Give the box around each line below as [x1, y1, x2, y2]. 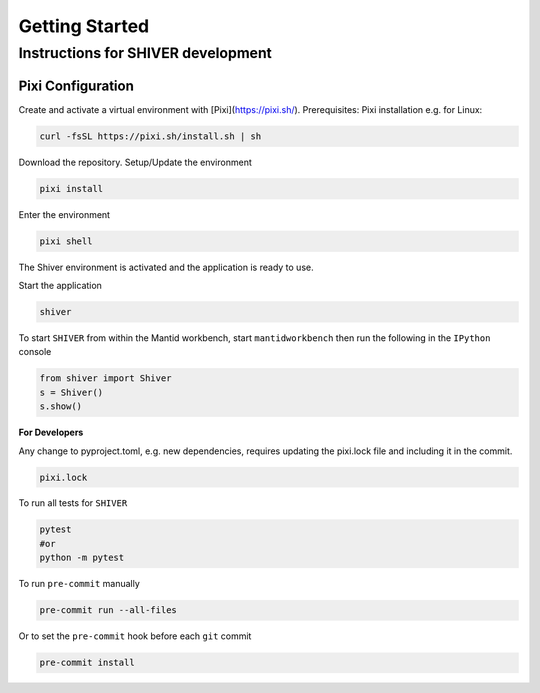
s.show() [39, 401, 83, 412]
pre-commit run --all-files [39, 605, 177, 616]
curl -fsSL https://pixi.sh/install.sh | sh [39, 130, 262, 142]
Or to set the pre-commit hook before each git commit [18, 630, 252, 642]
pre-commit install [39, 657, 135, 669]
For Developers [18, 426, 84, 439]
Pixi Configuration [18, 77, 134, 94]
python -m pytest [39, 552, 125, 564]
